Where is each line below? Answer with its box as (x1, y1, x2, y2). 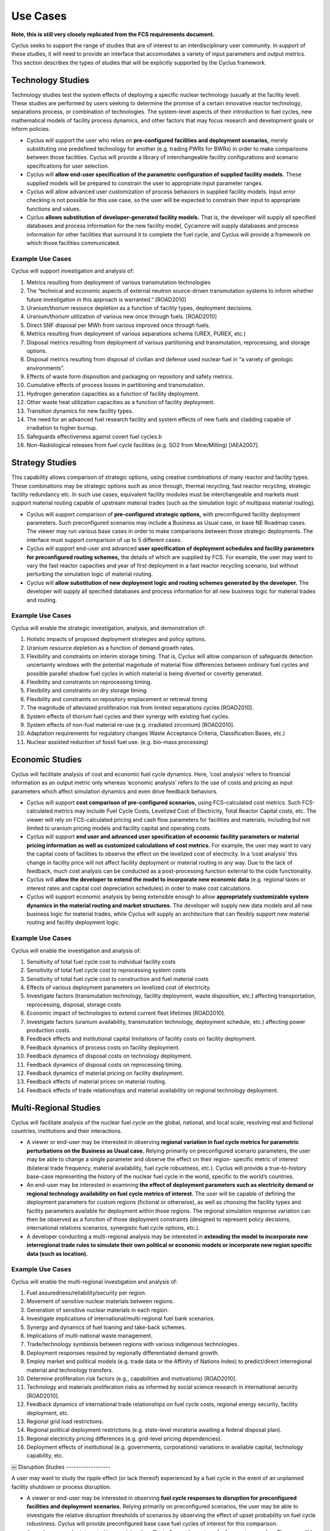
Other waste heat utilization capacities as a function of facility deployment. (26, 399, 215, 406)
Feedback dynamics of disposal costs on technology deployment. (26, 1052, 193, 1059)
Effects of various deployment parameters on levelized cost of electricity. (26, 984, 211, 991)
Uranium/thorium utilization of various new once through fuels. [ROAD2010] (26, 313, 217, 320)
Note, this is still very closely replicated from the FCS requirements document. (11, 31, 215, 38)
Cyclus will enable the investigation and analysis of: (11, 947, 141, 954)
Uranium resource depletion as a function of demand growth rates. (26, 644, 195, 652)
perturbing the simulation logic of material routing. (26, 570, 153, 578)
